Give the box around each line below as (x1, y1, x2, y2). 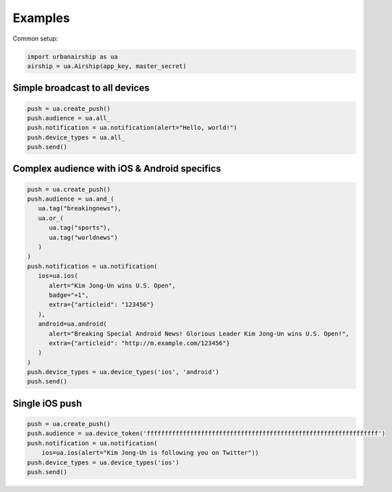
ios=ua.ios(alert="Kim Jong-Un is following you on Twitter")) (41, 449, 260, 457)
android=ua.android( (38, 320, 108, 328)
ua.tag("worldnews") (49, 234, 118, 241)
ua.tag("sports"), (49, 224, 111, 232)
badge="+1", (49, 291, 89, 299)
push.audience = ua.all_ (27, 114, 111, 122)
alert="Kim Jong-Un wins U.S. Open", (49, 282, 176, 289)
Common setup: (12, 34, 58, 43)
